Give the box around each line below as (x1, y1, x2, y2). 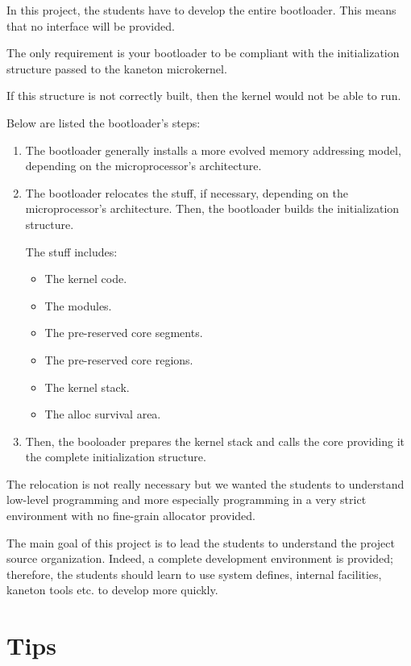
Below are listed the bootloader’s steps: (6, 114, 201, 131)
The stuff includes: (25, 243, 118, 260)
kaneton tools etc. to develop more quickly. (6, 581, 218, 598)
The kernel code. (44, 270, 127, 287)
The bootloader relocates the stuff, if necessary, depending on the (25, 184, 348, 201)
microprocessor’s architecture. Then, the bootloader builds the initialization (25, 200, 400, 217)
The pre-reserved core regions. (44, 351, 193, 368)
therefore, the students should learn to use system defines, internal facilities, (6, 565, 382, 582)
